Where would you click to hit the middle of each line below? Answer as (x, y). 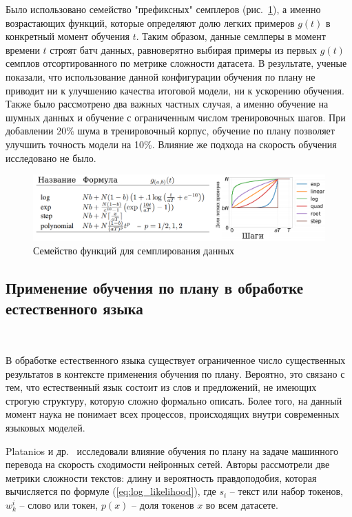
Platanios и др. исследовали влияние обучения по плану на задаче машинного (172, 450)
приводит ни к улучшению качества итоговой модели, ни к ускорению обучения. (175, 90)
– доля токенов (163, 504)
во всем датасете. (242, 504)
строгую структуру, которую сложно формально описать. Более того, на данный (174, 400)
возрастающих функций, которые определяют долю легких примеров (150, 22)
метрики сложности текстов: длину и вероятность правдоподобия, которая (161, 477)
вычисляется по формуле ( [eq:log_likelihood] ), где (111, 491)
